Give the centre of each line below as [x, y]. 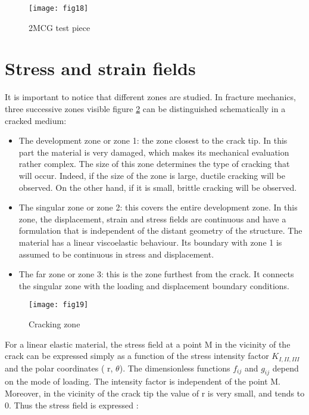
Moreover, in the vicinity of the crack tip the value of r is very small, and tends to [155, 393]
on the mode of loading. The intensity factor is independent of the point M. [143, 381]
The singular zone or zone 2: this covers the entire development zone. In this [158, 207]
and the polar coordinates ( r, [59, 368]
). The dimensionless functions [175, 368]
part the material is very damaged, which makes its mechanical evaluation [154, 152]
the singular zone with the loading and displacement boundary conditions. [154, 285]
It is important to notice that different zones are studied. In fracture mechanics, [150, 97]
